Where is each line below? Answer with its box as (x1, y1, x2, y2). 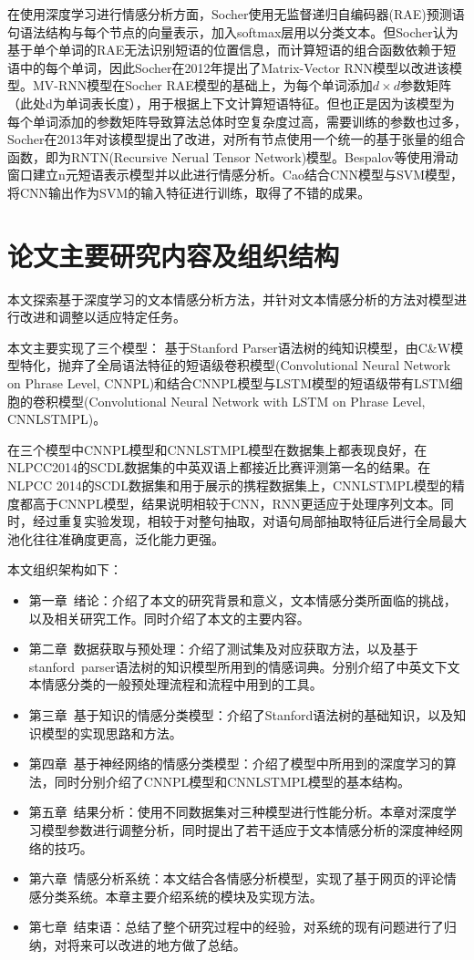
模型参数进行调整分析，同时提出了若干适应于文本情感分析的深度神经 (41, 820, 450, 839)
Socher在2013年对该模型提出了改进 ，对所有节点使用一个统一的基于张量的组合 (7, 129, 466, 149)
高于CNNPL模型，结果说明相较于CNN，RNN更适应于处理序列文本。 (32, 493, 441, 512)
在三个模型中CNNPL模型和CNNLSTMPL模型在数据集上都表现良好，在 (7, 439, 428, 459)
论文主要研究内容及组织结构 (7, 236, 340, 274)
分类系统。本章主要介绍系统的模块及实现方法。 (41, 886, 323, 905)
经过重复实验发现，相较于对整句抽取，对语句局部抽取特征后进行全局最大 (32, 511, 467, 531)
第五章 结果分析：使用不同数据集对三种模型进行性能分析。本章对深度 (28, 802, 444, 821)
